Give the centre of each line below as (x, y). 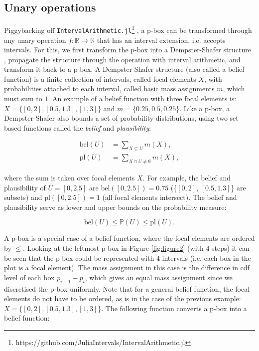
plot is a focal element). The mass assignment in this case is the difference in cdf (127, 267)
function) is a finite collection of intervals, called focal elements (100, 79)
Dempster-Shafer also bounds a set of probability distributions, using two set (121, 118)
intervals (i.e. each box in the (206, 258)
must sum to (23, 98)
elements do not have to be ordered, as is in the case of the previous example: (123, 298)
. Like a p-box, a (205, 108)
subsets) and (23, 197)
